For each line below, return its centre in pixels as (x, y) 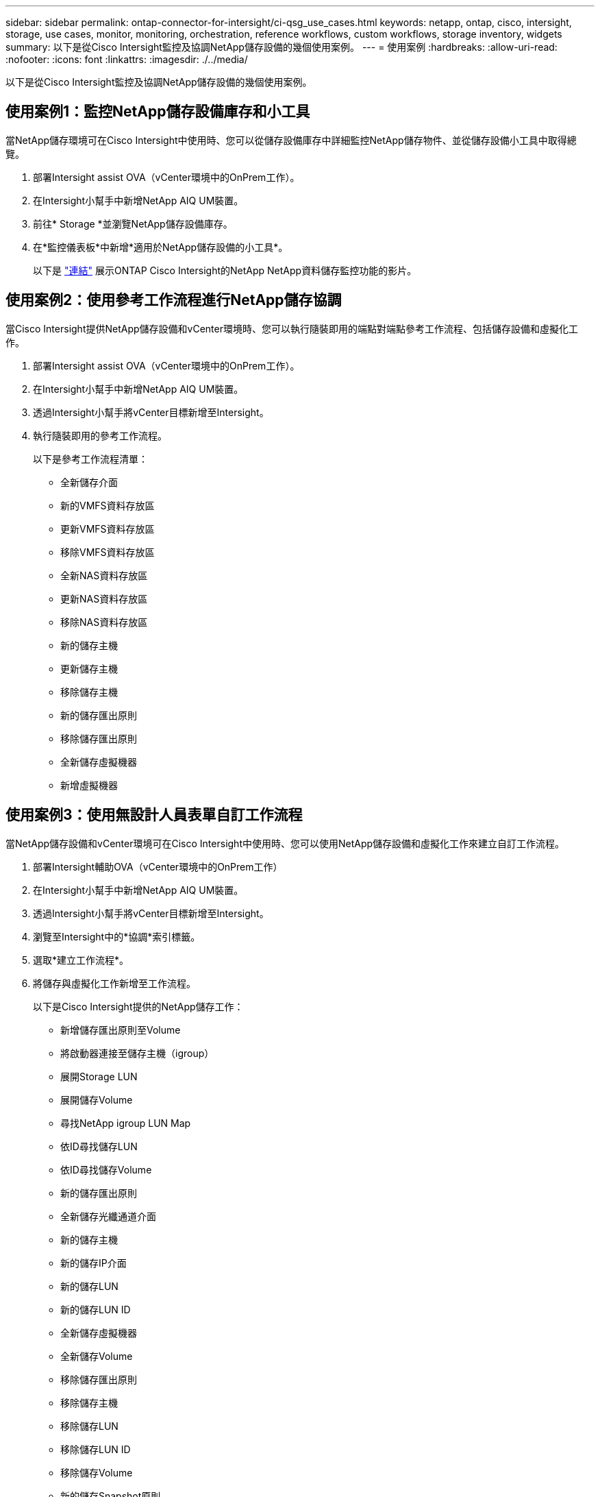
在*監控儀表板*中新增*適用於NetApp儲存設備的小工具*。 (161, 247)
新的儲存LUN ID (96, 1309)
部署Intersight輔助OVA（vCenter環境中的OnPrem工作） (158, 866)
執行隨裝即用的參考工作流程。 (100, 435)
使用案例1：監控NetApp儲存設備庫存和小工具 (158, 112)
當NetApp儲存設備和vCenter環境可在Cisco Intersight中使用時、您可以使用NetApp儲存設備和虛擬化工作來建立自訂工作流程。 (285, 843)
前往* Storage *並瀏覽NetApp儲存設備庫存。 (133, 223)
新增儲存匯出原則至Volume (121, 1030)
